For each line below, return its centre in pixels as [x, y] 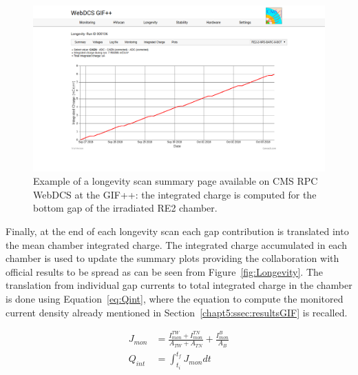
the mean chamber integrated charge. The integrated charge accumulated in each [176, 244]
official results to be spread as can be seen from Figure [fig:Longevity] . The [164, 271]
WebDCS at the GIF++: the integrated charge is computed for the [175, 194]
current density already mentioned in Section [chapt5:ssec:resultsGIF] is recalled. [177, 312]
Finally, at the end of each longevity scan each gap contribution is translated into [177, 231]
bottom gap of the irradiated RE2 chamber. [125, 208]
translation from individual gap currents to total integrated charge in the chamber [179, 285]
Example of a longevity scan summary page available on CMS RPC [176, 181]
